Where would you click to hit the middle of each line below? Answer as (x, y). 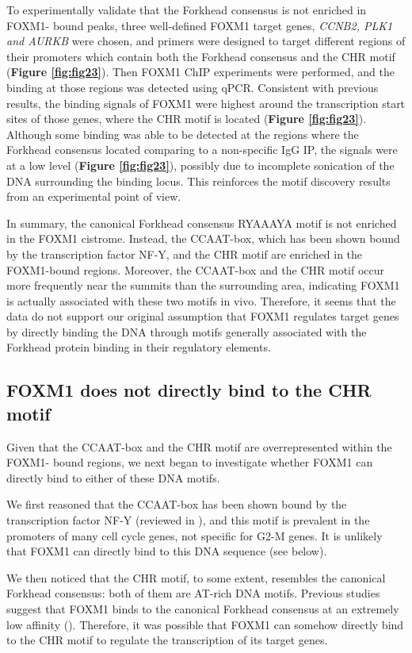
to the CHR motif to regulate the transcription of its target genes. (167, 640)
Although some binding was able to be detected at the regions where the (183, 134)
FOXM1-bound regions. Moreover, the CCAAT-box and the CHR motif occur (196, 269)
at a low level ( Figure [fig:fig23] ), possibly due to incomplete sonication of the (200, 165)
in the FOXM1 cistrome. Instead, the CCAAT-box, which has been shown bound (203, 238)
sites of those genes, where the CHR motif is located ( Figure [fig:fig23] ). (187, 119)
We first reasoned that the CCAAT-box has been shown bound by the (177, 504)
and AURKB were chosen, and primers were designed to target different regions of (206, 41)
